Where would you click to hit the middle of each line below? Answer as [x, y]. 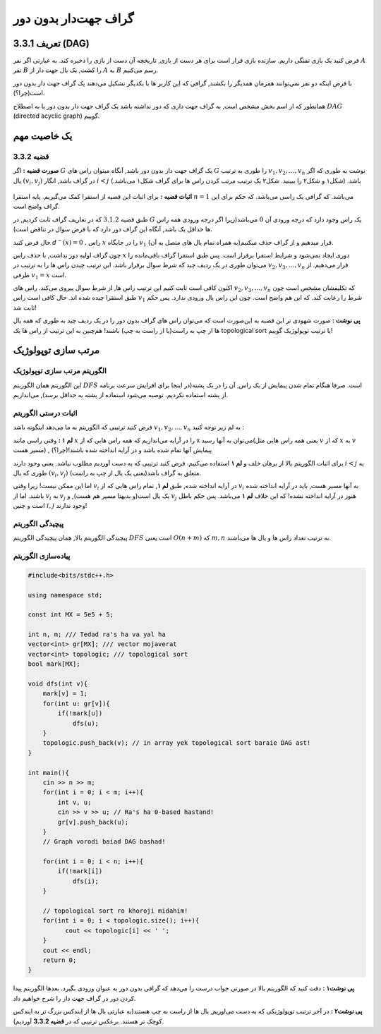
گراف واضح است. [36, 206]
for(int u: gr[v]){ [77, 703]
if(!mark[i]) [80, 871]
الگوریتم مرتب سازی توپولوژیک [60, 371]
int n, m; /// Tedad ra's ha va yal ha [97, 634]
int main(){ [49, 773]
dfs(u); [85, 723]
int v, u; [74, 802]
